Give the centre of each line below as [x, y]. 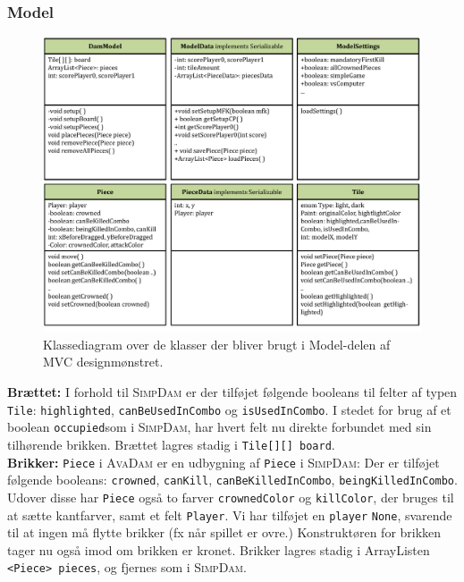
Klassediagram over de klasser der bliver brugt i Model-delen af [217, 344]
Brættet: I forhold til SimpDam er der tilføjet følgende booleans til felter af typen [232, 392]
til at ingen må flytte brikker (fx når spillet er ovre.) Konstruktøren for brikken [224, 532]
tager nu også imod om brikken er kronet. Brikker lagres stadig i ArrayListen [219, 549]
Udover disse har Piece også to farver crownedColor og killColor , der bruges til [231, 497]
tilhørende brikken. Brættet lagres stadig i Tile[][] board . [171, 444]
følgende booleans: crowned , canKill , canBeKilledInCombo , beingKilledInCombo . [232, 480]
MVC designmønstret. [103, 362]
